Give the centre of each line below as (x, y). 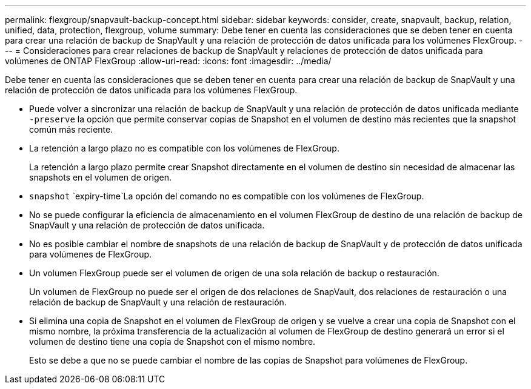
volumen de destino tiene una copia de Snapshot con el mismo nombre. (172, 341)
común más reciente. (71, 129)
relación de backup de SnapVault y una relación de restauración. (158, 302)
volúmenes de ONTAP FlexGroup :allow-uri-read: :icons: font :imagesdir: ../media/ (168, 61)
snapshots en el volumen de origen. (100, 177)
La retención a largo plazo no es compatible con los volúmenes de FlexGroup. (184, 148)
